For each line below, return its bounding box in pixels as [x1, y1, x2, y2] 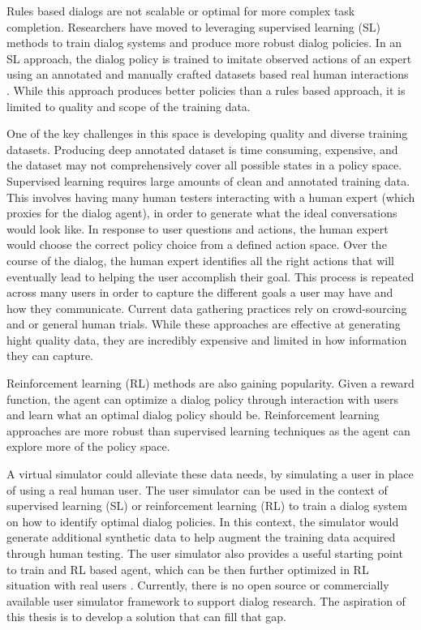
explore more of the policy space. [6, 438, 170, 455]
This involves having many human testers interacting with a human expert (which [6, 188, 415, 205]
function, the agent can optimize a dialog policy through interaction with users [6, 390, 398, 407]
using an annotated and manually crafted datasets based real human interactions [6, 66, 409, 83]
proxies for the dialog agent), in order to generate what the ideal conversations [6, 204, 397, 221]
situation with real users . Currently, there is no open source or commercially [6, 576, 389, 594]
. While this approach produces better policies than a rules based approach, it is [6, 81, 406, 98]
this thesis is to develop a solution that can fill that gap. [6, 608, 286, 625]
